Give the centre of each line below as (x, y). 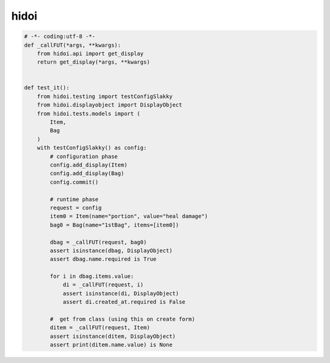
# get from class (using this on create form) (123, 319)
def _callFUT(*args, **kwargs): (73, 45)
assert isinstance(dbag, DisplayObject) (111, 250)
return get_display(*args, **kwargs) (94, 62)
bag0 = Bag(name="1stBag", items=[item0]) (115, 225)
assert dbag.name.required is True (103, 259)
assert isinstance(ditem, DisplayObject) (113, 336)
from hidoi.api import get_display (90, 53)
